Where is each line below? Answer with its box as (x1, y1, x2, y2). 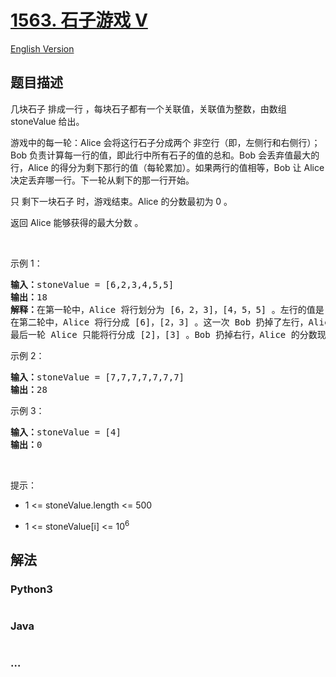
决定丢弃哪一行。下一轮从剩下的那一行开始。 (10, 174, 195, 186)
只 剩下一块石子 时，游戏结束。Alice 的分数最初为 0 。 (10, 195, 233, 207)
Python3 (10, 582, 53, 596)
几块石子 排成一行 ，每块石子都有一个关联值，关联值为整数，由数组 (10, 102, 287, 115)
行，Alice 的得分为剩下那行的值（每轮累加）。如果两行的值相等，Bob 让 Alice (10, 161, 325, 173)
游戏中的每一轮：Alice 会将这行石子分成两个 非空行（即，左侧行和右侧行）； (10, 136, 321, 148)
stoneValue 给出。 (10, 115, 85, 127)
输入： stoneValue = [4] (10, 426, 122, 438)
